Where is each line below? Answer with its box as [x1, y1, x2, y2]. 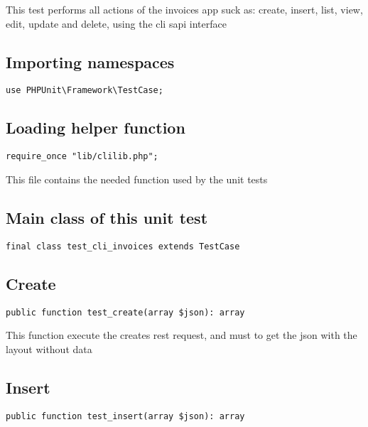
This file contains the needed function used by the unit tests [6, 171, 268, 186]
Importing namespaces [6, 50, 175, 72]
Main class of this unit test [6, 206, 208, 228]
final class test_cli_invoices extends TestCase [6, 241, 240, 252]
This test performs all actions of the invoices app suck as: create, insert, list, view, [6, 2, 363, 16]
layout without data [6, 341, 92, 356]
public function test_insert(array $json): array [6, 411, 245, 421]
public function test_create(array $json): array [6, 307, 245, 318]
